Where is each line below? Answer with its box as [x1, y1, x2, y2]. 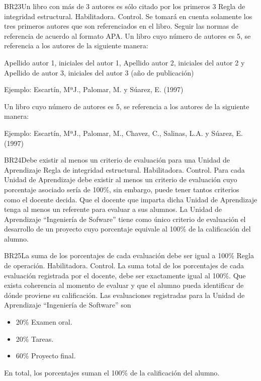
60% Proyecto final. [16, 350, 76, 361]
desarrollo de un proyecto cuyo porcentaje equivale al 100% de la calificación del [4, 223, 251, 234]
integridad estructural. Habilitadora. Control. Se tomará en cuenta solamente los [4, 11, 252, 21]
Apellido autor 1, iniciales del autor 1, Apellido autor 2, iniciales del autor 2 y [4, 57, 245, 67]
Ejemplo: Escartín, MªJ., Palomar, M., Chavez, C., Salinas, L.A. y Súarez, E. [4, 127, 243, 138]
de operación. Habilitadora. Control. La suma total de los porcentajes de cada [4, 260, 244, 271]
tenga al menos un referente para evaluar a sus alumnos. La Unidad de [4, 204, 222, 214]
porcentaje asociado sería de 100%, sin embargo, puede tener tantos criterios [4, 184, 239, 194]
